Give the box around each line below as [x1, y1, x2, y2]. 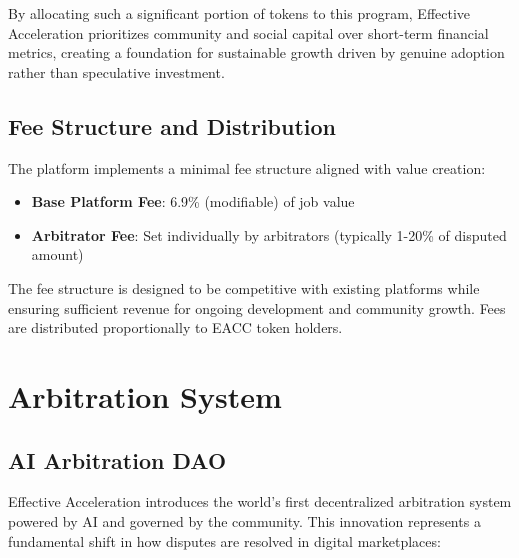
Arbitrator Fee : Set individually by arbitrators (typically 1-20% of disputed [31, 224, 507, 245]
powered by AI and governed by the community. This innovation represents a [8, 510, 481, 531]
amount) [31, 244, 84, 265]
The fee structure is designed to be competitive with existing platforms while [8, 277, 480, 298]
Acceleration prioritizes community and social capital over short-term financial [8, 22, 489, 43]
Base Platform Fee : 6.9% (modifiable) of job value [31, 191, 355, 212]
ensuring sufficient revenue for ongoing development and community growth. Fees [8, 297, 506, 318]
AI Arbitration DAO [8, 444, 227, 475]
